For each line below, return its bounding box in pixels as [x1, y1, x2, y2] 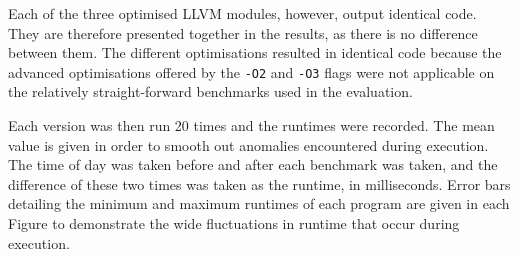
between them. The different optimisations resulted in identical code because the [8, 42, 502, 63]
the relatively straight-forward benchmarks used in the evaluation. [8, 81, 413, 102]
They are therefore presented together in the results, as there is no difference [8, 22, 478, 43]
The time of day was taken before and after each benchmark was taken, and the [8, 154, 498, 175]
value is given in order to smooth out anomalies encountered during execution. [8, 134, 489, 155]
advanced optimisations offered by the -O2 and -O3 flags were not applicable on [8, 61, 495, 82]
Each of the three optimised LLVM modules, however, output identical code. [8, 3, 477, 23]
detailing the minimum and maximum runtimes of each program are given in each [8, 193, 510, 214]
